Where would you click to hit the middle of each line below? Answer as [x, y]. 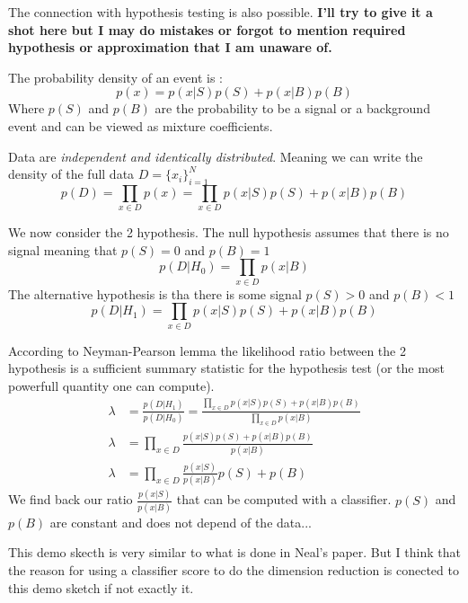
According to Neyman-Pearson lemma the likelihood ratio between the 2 [207, 350]
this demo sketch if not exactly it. [101, 587]
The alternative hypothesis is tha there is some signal [155, 293]
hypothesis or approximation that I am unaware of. [170, 47]
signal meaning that [63, 249]
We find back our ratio [71, 499]
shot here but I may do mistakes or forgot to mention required [207, 29]
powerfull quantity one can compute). [111, 385]
